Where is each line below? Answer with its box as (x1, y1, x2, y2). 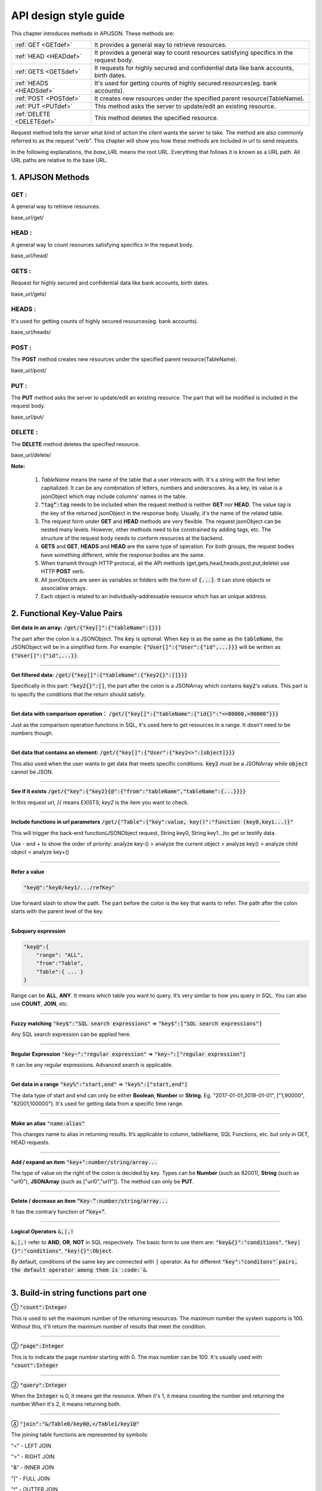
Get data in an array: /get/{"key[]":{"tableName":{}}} (11, 624, 162, 632)
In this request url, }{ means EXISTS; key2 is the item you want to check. (11, 799, 189, 806)
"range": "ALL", (36, 951, 83, 958)
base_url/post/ (11, 367, 47, 374)
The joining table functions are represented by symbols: (11, 1431, 148, 1439)
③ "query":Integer (11, 1381, 67, 1388)
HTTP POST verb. (41, 568, 85, 575)
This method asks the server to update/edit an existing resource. (94, 102, 276, 110)
